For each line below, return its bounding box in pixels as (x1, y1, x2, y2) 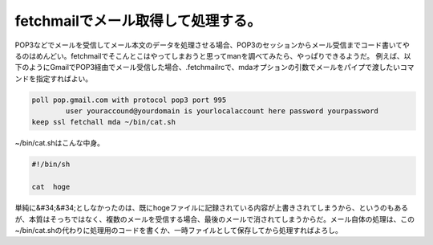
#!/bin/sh (31, 160, 71, 169)
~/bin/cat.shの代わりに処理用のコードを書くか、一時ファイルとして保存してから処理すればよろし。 (14, 226, 342, 235)
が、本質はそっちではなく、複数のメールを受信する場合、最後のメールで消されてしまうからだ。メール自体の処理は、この (14, 214, 415, 224)
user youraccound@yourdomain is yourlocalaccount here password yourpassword (65, 107, 378, 116)
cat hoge (31, 182, 71, 192)
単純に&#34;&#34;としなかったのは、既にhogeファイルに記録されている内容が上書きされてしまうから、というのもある (14, 203, 409, 213)
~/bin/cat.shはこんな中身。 (14, 138, 104, 148)
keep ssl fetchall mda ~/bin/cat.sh (31, 117, 176, 127)
